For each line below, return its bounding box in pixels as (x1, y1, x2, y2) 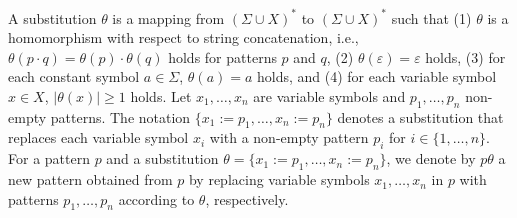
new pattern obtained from (8, 169, 173, 190)
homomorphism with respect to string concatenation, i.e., (8, 27, 359, 48)
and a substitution (106, 148, 219, 169)
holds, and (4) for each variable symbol (257, 66, 497, 87)
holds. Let (130, 85, 192, 106)
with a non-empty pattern (209, 127, 369, 148)
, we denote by (386, 148, 476, 169)
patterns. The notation (50, 106, 191, 127)
